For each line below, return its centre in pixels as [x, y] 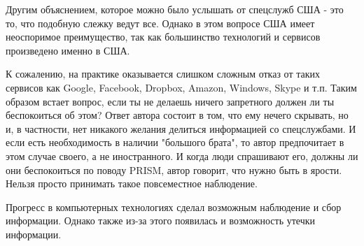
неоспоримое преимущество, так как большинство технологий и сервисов [163, 37]
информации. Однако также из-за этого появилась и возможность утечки [161, 220]
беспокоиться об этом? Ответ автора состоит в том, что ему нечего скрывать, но [177, 115]
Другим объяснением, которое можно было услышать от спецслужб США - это [175, 9]
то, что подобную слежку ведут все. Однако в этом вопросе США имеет [160, 23]
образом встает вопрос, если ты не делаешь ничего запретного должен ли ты [170, 101]
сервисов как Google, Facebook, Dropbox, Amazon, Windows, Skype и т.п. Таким [181, 87]
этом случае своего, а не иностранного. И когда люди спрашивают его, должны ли [182, 155]
